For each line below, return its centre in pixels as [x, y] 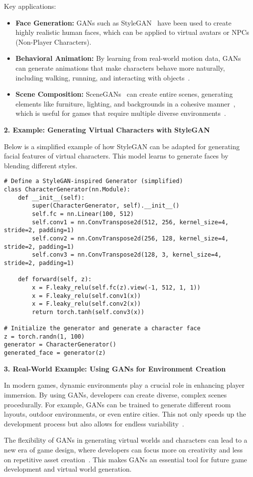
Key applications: [30, 6]
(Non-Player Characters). [53, 41]
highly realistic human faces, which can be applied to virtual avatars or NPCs [132, 32]
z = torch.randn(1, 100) [44, 336]
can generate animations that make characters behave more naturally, [120, 67]
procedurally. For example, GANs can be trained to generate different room [117, 404]
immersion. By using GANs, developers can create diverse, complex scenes [115, 394]
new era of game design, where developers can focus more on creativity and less [124, 449]
